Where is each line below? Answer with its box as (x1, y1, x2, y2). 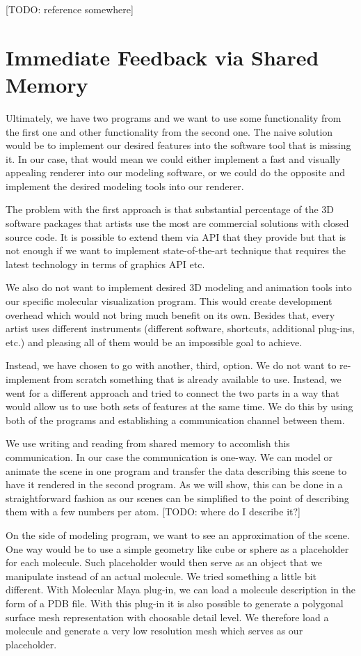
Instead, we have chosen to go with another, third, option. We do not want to (6, 358, 337, 373)
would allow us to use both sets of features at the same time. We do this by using (6, 399, 353, 414)
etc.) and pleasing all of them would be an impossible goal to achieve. (6, 334, 303, 349)
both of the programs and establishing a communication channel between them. (6, 412, 345, 427)
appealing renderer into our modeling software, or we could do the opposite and (6, 165, 346, 180)
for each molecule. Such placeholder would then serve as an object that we (6, 555, 322, 570)
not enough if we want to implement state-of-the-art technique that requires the (6, 243, 346, 258)
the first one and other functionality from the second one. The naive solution (6, 124, 333, 139)
